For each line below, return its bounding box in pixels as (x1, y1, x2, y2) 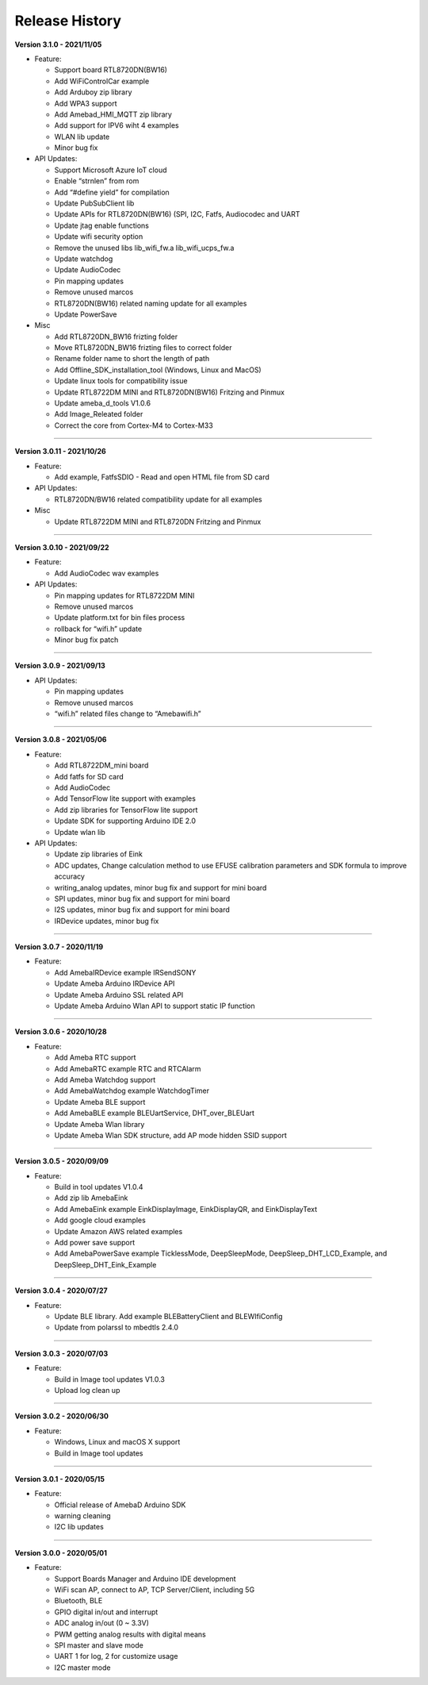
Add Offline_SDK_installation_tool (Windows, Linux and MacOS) (54, 365, 262, 375)
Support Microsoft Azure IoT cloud (54, 165, 167, 175)
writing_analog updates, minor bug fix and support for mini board (54, 883, 267, 892)
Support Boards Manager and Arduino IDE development (54, 1574, 237, 1583)
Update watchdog (54, 254, 113, 264)
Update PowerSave (54, 310, 118, 319)
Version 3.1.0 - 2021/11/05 (14, 40, 102, 49)
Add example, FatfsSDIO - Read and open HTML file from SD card (54, 472, 269, 482)
